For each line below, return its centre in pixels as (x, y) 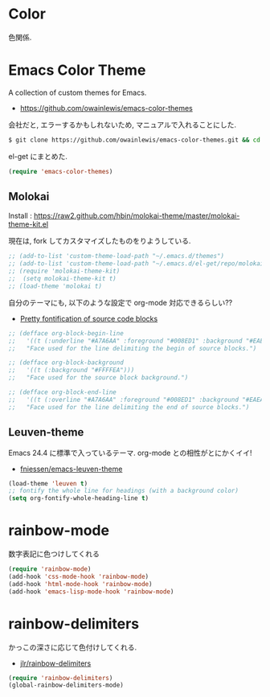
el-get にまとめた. (38, 156)
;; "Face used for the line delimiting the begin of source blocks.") (133, 348)
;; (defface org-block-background (66, 363)
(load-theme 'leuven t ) (48, 483)
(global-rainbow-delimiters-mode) (66, 685)
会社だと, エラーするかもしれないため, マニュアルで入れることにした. (123, 125)
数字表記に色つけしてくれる (54, 554)
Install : (20, 216)
